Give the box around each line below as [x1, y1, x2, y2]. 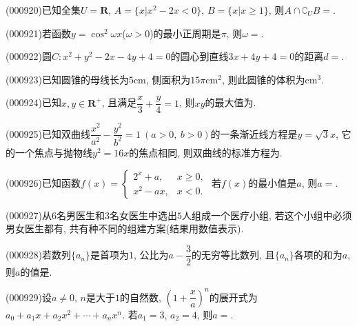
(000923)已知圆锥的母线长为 [6, 72, 129, 86]
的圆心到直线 [170, 49, 229, 63]
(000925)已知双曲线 [6, 126, 90, 141]
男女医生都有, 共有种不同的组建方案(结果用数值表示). [6, 221, 244, 236]
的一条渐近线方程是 [210, 126, 298, 141]
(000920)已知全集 [6, 3, 81, 17]
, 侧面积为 [145, 72, 191, 86]
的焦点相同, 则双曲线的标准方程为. [129, 145, 283, 159]
